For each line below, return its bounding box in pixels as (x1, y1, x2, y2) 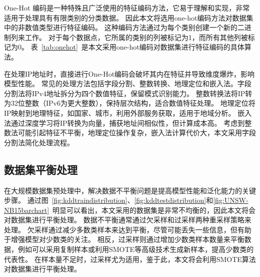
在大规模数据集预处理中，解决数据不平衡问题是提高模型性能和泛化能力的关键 (4, 185, 256, 195)
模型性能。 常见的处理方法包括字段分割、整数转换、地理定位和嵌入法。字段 (4, 78, 251, 89)
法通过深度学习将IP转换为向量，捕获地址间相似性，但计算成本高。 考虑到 (4, 117, 245, 128)
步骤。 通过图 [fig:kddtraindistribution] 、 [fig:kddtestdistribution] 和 (4, 195, 213, 205)
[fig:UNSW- (213, 195, 248, 205)
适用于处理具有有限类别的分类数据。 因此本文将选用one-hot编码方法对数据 (4, 12, 246, 23)
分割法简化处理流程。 (4, 137, 74, 147)
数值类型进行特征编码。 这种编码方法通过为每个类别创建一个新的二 (24, 22, 244, 33)
